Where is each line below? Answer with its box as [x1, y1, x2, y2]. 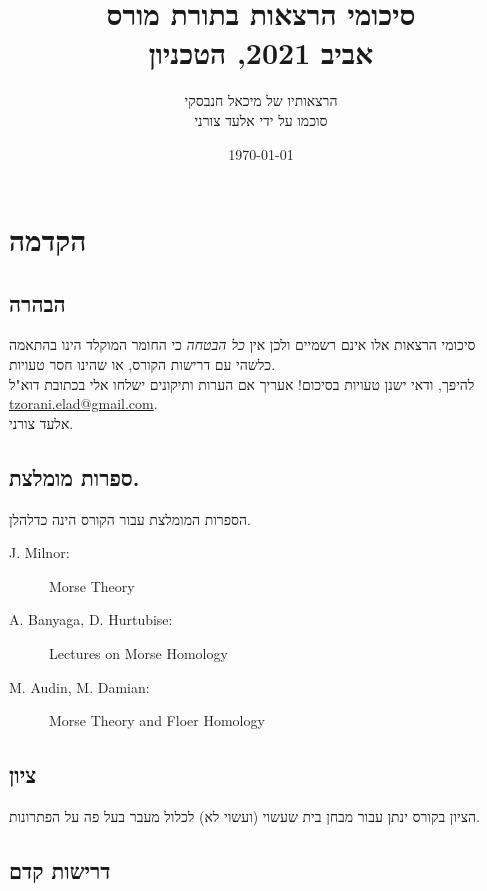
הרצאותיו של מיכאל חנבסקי [184, 90, 338, 111]
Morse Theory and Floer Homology [49, 710, 265, 731]
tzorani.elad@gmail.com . [9, 393, 158, 414]
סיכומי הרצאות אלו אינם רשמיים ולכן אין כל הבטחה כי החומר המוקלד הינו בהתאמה [9, 334, 476, 355]
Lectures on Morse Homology [49, 643, 228, 664]
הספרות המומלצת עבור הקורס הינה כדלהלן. [9, 508, 251, 529]
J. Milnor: [9, 542, 70, 563]
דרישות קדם [9, 855, 111, 885]
